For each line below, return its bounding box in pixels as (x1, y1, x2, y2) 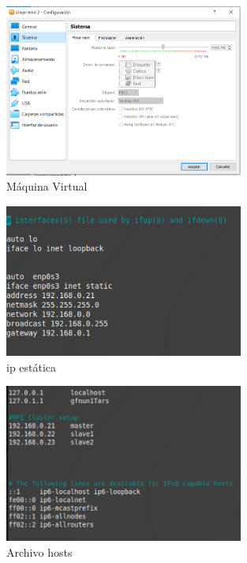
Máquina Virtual (6, 178, 88, 195)
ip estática (6, 358, 57, 375)
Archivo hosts (6, 543, 73, 560)
